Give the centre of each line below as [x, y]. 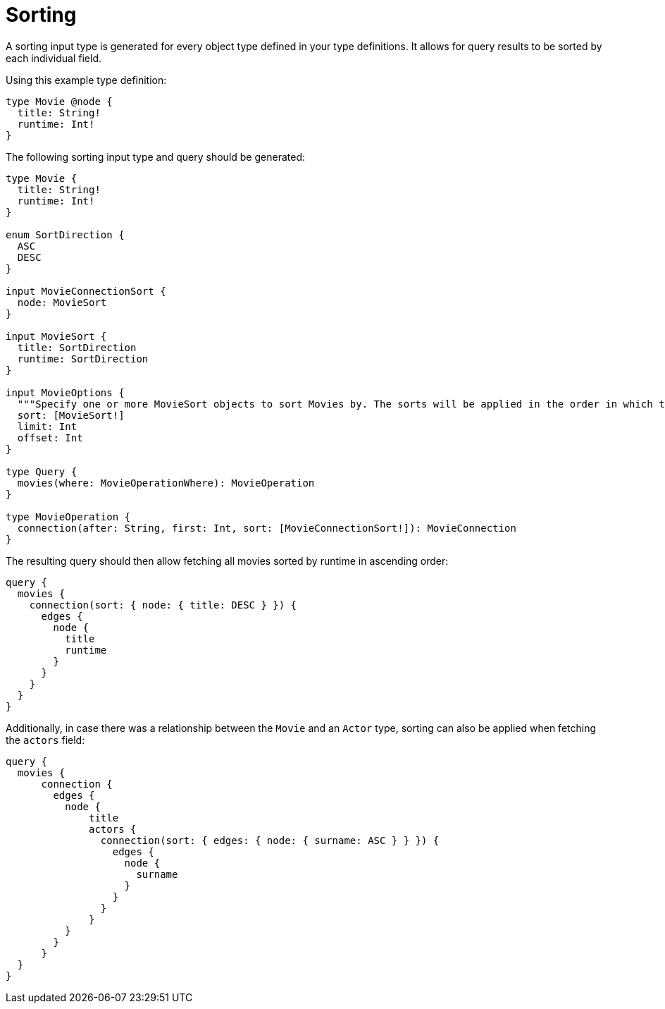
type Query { [42, 471]
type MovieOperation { [68, 516]
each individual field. [54, 58]
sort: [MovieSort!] [71, 415]
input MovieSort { [56, 336]
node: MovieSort [62, 302]
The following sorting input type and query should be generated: [155, 157]
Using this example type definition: [86, 80]
